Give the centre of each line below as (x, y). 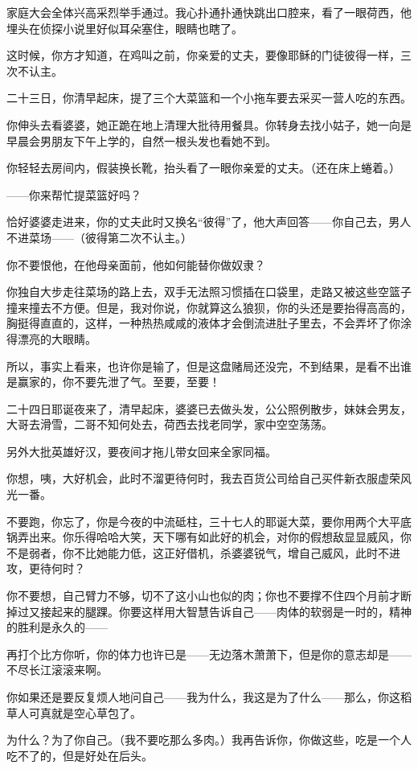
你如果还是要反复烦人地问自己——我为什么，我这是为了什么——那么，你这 (203, 697)
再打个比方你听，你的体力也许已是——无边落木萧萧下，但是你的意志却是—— (209, 654)
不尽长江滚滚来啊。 (57, 670)
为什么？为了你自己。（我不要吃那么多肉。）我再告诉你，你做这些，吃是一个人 (209, 740)
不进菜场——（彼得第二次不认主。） (99, 237)
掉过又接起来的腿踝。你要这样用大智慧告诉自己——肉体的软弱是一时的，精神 (209, 611)
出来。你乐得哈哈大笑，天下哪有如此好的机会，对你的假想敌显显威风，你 (220, 537)
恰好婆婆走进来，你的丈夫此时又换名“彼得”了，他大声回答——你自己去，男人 (209, 222)
